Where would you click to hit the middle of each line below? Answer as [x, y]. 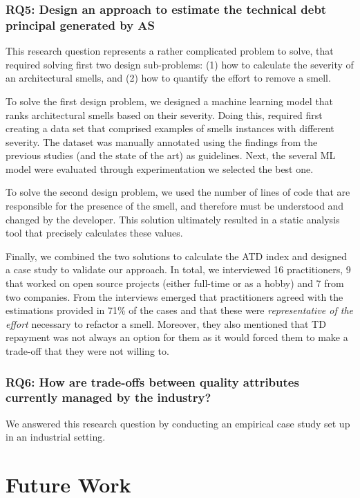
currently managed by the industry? [108, 397]
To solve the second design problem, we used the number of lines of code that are [178, 192]
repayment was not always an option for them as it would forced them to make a [177, 337]
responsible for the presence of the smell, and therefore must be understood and [175, 206]
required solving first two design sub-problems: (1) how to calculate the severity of [180, 64]
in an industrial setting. [56, 437]
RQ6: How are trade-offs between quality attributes [152, 381]
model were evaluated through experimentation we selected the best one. [160, 168]
